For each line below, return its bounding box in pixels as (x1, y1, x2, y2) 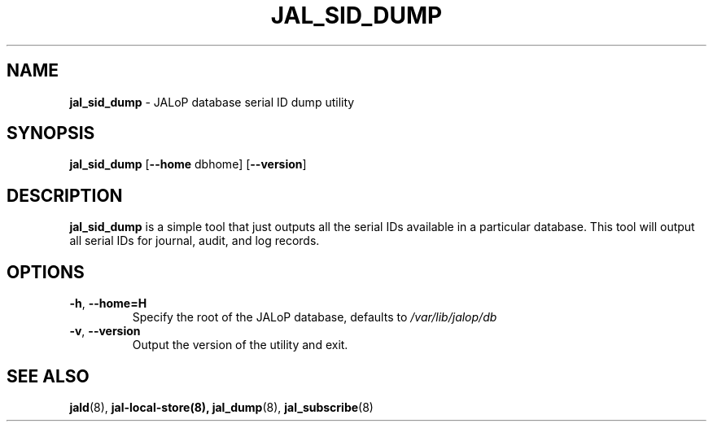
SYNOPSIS (7, 123, 95, 144)
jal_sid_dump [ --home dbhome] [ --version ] (69, 157, 307, 172)
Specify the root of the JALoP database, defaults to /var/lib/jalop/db (132, 310, 497, 325)
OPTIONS (7, 261, 85, 282)
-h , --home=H (69, 296, 147, 311)
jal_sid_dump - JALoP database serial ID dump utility (69, 94, 355, 109)
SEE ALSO (7, 365, 90, 387)
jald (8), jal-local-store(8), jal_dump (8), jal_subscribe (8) (69, 400, 374, 414)
